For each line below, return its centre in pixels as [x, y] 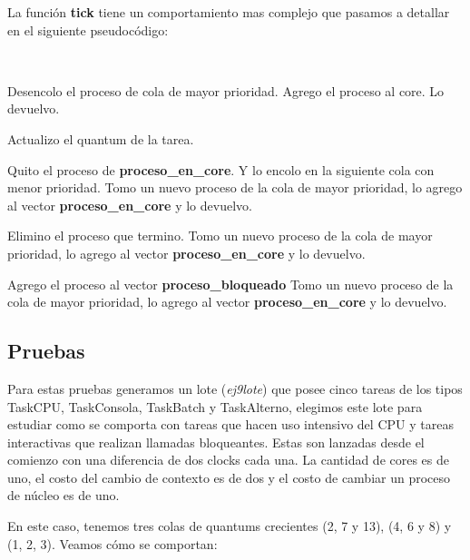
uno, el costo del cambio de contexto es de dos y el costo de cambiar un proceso [229, 477]
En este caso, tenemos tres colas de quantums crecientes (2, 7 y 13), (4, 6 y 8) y [230, 526]
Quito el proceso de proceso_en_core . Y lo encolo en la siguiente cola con [221, 169]
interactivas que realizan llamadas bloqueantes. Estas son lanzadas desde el [216, 442]
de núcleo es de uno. [64, 495]
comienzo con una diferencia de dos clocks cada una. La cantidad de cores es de [229, 460]
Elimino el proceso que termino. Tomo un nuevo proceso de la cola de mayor [220, 236]
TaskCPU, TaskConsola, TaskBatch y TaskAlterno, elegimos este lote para [215, 406]
